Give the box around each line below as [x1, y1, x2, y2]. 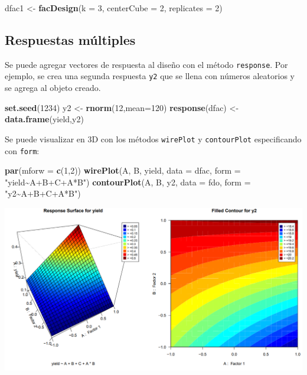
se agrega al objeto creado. [5, 81, 101, 94]
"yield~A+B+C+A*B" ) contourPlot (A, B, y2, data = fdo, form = [5, 175, 251, 188]
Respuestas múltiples [5, 30, 136, 48]
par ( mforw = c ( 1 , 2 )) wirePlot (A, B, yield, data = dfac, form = [5, 164, 241, 177]
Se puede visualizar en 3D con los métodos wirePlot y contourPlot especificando [5, 132, 302, 145]
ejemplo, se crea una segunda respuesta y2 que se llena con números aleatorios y [5, 70, 295, 82]
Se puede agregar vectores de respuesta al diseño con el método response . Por [5, 58, 288, 70]
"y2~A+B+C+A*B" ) [5, 187, 81, 200]
